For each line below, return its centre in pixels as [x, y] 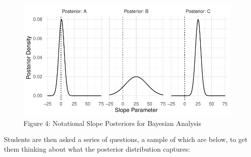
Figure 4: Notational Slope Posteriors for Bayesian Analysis [112, 123]
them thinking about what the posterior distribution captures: [97, 149]
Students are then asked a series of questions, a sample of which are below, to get [126, 139]
